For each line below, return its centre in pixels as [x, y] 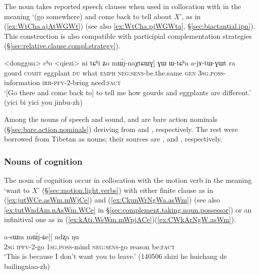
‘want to [17, 190]
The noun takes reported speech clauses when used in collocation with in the [123, 6]
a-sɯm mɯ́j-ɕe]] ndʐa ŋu [42, 236]
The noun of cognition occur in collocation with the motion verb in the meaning [128, 180]
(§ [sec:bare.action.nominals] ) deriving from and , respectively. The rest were [121, 129]
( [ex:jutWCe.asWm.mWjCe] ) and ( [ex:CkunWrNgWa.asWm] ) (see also [112, 200]
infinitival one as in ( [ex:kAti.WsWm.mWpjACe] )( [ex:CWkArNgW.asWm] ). [120, 219]
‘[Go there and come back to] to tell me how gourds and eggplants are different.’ [127, 92]
